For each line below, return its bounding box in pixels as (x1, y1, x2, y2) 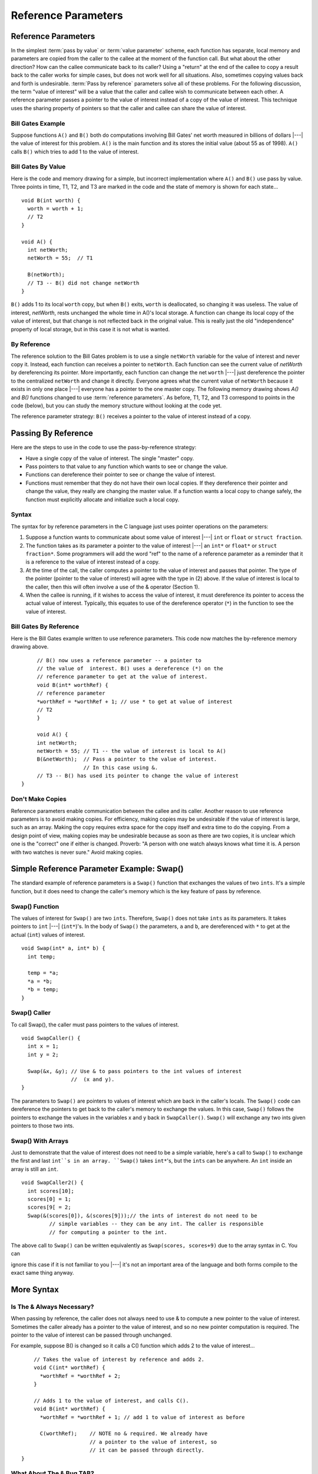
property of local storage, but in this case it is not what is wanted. (11, 325, 170, 333)
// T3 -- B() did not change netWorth (27, 279, 140, 286)
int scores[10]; (27, 1187, 75, 1194)
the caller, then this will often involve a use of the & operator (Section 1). (25, 583, 200, 590)
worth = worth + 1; (27, 205, 84, 212)
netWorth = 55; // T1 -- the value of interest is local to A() (37, 748, 227, 754)
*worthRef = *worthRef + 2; (39, 1373, 121, 1379)
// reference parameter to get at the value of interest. (37, 673, 208, 680)
